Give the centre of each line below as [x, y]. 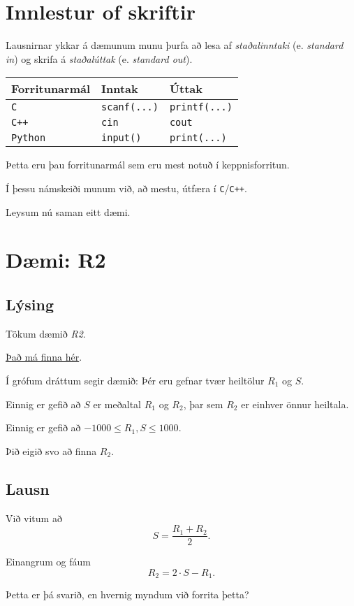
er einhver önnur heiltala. [295, 404]
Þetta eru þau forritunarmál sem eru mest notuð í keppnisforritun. [148, 165]
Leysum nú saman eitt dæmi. [68, 211]
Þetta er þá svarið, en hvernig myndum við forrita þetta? [127, 594]
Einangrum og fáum [48, 562]
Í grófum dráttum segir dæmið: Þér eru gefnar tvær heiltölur [135, 380]
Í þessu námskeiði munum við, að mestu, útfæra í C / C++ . [126, 188]
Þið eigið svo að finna [51, 450]
